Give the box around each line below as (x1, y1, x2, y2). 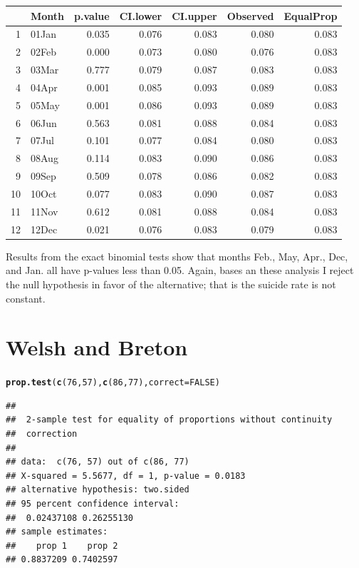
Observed (227, 8, 274, 23)
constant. (6, 290, 46, 305)
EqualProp (283, 8, 338, 23)
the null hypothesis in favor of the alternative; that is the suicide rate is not (6, 276, 336, 291)
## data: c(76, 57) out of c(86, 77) (6, 457, 189, 467)
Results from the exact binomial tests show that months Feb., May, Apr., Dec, (6, 248, 348, 263)
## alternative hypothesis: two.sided (6, 485, 189, 495)
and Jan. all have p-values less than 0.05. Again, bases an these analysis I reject (6, 263, 354, 278)
